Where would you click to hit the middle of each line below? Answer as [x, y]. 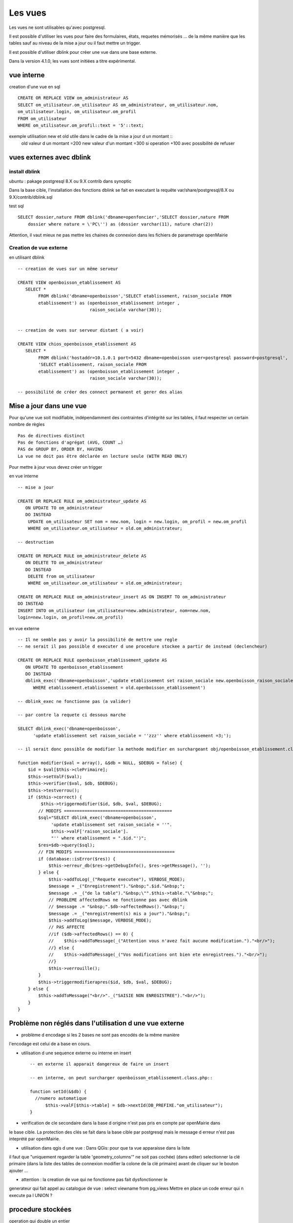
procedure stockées [40, 1209]
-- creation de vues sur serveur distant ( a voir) [81, 330]
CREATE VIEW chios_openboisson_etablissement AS [77, 344]
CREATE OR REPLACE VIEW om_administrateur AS [73, 98]
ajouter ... [19, 1170]
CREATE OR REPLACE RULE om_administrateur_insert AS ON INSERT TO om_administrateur [122, 597]
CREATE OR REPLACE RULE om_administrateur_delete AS [82, 556]
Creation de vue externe [38, 248]
